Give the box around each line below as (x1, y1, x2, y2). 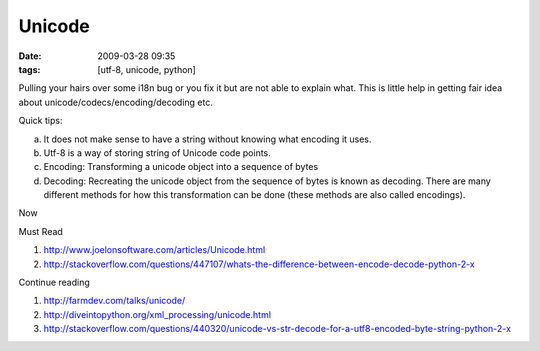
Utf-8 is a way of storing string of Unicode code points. (43, 146, 272, 159)
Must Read (18, 225, 64, 237)
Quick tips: (18, 115, 63, 127)
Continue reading (18, 276, 90, 289)
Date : (18, 50, 42, 62)
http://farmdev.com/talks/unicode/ (43, 295, 186, 307)
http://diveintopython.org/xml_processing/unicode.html (43, 308, 272, 320)
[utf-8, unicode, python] (97, 63, 197, 75)
